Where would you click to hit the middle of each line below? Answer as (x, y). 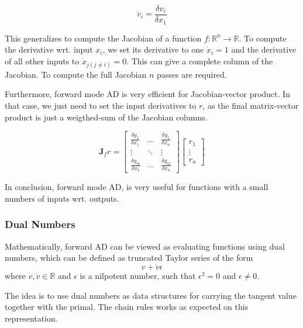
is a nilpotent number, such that (138, 276)
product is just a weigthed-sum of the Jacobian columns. (106, 117)
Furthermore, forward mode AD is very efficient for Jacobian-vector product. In (147, 94)
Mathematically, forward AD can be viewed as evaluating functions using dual (145, 246)
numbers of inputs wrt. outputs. (62, 198)
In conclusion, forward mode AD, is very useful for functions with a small (137, 187)
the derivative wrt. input (49, 49)
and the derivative (264, 49)
